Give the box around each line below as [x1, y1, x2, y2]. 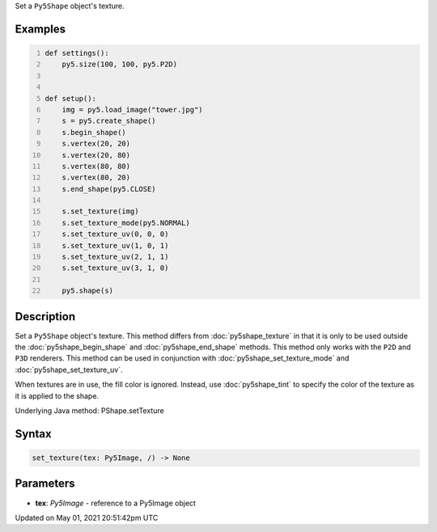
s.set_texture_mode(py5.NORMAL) [62, 218, 190, 227]
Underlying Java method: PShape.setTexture [15, 406, 165, 416]
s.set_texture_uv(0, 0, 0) [62, 230, 169, 239]
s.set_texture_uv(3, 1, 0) [62, 264, 169, 272]
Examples [15, 22, 66, 36]
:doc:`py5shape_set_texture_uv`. [15, 365, 123, 374]
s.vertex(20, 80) [62, 150, 131, 159]
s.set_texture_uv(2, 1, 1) [62, 252, 169, 262]
